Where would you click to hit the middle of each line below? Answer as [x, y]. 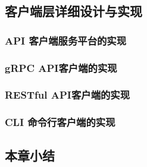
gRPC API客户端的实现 [61, 67]
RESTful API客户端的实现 [68, 95]
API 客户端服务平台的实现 [66, 40]
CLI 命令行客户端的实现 [60, 122]
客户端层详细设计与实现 [73, 11]
